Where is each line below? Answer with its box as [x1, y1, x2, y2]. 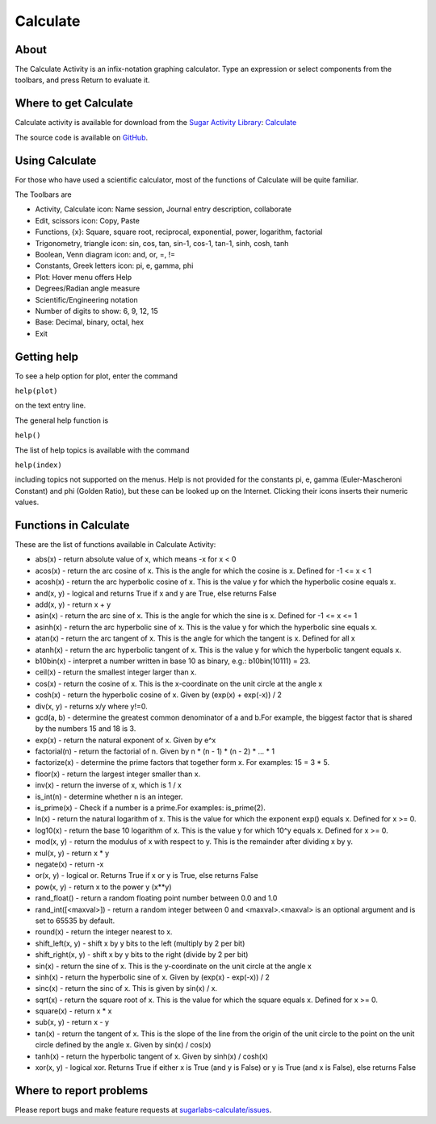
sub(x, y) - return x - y [35, 1017, 109, 1027]
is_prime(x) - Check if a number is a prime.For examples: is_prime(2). [35, 803, 266, 813]
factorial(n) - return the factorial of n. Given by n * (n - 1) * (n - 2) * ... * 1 [35, 746, 275, 756]
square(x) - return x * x [35, 1006, 112, 1016]
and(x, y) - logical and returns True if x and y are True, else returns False [35, 588, 277, 598]
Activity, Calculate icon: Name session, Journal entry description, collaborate [35, 204, 292, 214]
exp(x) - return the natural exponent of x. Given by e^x [35, 735, 216, 745]
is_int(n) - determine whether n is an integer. [35, 792, 183, 801]
